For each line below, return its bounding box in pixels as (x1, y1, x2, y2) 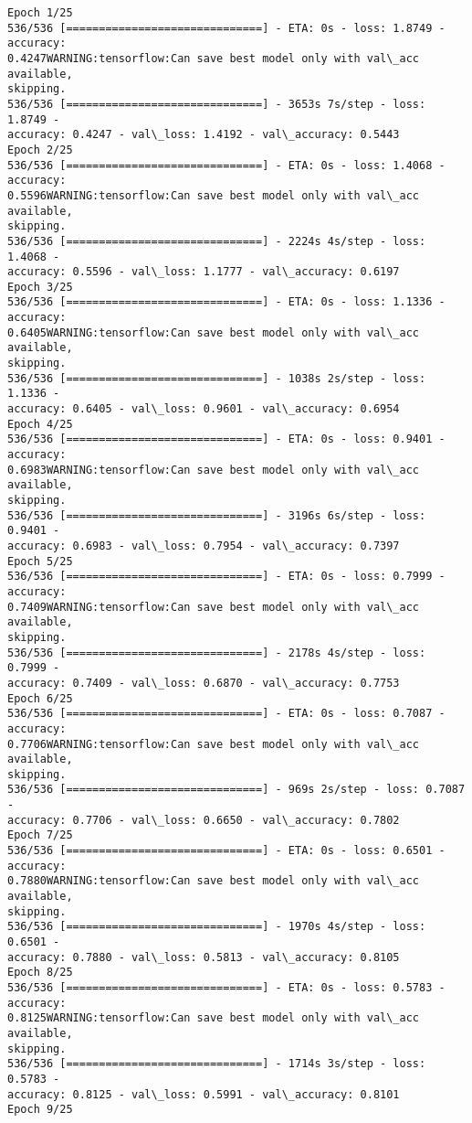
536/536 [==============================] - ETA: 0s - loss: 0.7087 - (7, 707, 446, 721)
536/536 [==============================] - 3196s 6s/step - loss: (7, 508, 426, 522)
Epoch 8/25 (7, 966, 73, 979)
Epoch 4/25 (7, 417, 73, 431)
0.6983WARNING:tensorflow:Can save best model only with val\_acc (7, 463, 420, 476)
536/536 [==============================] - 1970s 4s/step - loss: (7, 920, 426, 934)
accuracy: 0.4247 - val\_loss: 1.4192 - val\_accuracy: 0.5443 (7, 128, 400, 142)
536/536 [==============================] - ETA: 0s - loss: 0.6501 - (7, 844, 446, 858)
